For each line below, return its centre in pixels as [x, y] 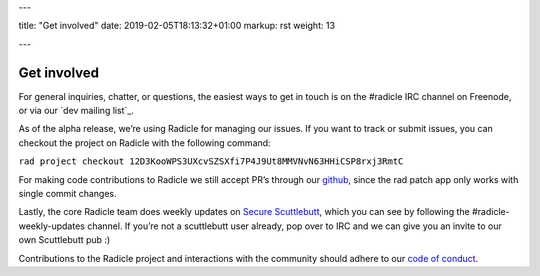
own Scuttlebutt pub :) [64, 240]
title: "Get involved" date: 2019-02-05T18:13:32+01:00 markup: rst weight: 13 [176, 26]
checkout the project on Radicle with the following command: [144, 142]
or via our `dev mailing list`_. [76, 111]
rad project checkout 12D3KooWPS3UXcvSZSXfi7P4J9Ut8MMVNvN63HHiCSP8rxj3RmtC [211, 161]
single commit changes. [67, 194]
